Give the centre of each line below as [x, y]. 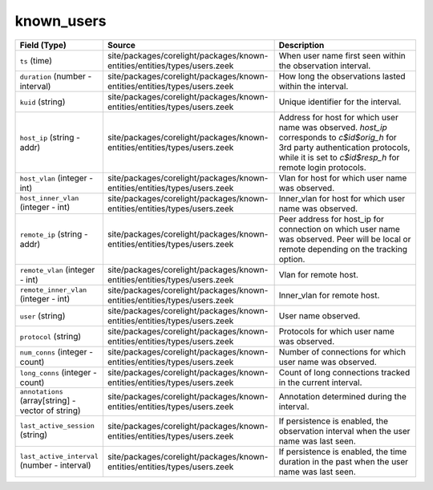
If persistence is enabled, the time [343, 452]
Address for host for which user [338, 117]
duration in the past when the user [344, 461]
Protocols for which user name [336, 331]
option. [292, 259]
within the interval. [314, 86]
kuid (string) [42, 102]
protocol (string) [51, 336]
